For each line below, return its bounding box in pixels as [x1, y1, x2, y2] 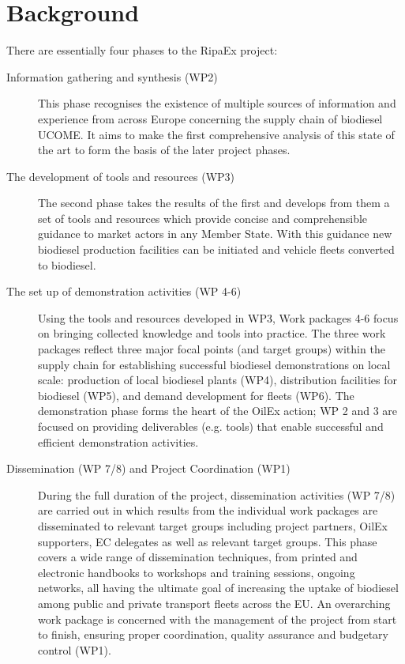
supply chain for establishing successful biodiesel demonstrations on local [38, 356, 391, 372]
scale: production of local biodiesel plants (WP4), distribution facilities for [38, 372, 397, 388]
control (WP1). [38, 641, 111, 658]
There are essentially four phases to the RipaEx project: [6, 42, 278, 58]
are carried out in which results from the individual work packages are [38, 502, 378, 519]
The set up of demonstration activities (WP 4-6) [6, 283, 242, 300]
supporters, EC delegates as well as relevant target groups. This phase [38, 533, 377, 549]
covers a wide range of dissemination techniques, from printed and [38, 549, 358, 565]
